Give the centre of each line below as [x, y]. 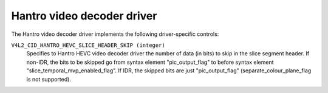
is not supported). [49, 79]
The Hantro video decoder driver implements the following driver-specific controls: [115, 34]
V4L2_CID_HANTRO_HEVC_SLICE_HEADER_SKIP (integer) [88, 45]
